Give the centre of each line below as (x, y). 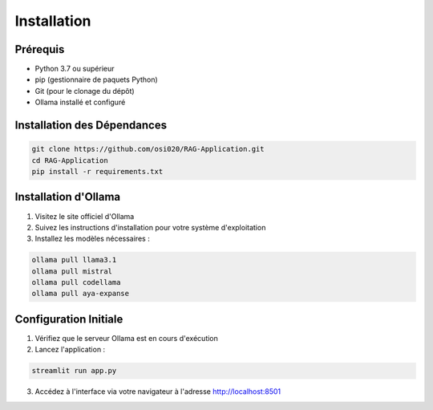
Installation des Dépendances (91, 126)
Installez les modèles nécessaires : (92, 239)
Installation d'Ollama (68, 197)
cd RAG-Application (70, 160)
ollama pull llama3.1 (74, 260)
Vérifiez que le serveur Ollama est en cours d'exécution (126, 338)
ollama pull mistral (72, 271)
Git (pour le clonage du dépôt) (85, 91)
